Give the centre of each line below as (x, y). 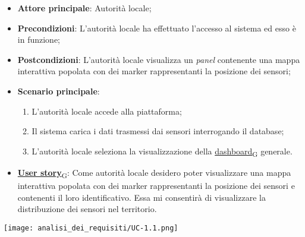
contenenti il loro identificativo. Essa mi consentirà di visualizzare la (142, 197)
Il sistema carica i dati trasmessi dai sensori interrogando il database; (158, 131)
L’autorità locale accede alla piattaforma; (107, 111)
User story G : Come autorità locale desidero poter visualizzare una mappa (154, 173)
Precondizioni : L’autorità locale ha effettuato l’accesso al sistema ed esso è (157, 28)
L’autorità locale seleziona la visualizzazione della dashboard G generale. (162, 151)
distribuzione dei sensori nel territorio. (87, 209)
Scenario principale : (59, 91)
